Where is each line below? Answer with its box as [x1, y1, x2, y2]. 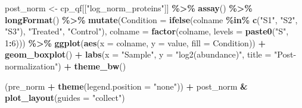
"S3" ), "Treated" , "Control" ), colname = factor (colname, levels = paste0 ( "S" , [5, 25, 289, 37]
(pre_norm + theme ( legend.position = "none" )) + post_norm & [5, 80, 248, 92]
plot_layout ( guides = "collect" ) [5, 91, 125, 104]
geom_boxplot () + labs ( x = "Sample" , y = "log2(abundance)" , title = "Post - [5, 48, 297, 61]
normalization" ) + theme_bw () [5, 59, 126, 72]
